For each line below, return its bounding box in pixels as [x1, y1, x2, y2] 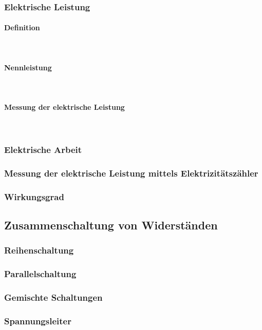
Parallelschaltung [4, 267, 77, 280]
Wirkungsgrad [4, 190, 64, 203]
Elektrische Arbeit [4, 143, 82, 156]
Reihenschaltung [4, 244, 74, 257]
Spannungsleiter [4, 314, 71, 327]
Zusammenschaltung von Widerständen [4, 217, 218, 232]
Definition [4, 22, 40, 33]
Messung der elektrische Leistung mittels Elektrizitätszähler [4, 166, 258, 179]
